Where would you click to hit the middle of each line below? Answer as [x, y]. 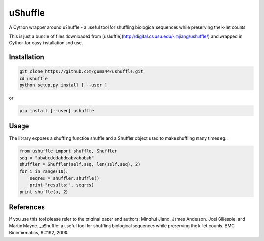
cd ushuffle [34, 78]
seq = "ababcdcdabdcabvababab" [57, 158]
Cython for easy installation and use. [46, 43]
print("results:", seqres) [62, 185]
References [27, 207]
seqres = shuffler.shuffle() [65, 178]
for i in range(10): [44, 171]
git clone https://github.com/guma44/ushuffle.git [81, 71]
